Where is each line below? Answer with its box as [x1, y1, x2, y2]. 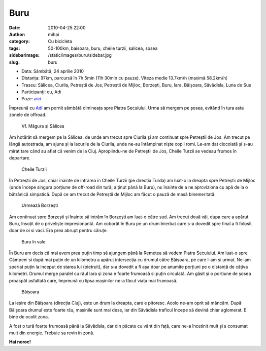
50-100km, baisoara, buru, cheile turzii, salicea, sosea [48, 45, 158, 51]
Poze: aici [21, 96, 41, 102]
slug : [9, 59, 20, 65]
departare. [9, 155, 31, 161]
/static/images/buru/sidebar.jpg [48, 52, 112, 58]
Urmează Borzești [21, 202, 58, 208]
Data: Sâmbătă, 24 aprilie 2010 [21, 68, 84, 74]
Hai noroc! [9, 339, 31, 345]
